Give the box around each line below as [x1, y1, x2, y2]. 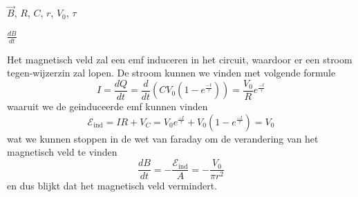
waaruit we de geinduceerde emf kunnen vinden [7, 99, 208, 114]
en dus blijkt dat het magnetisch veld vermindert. [7, 178, 217, 193]
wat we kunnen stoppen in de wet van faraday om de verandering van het [7, 131, 319, 145]
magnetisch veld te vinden [7, 145, 117, 159]
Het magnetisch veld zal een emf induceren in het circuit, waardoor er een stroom [7, 52, 352, 66]
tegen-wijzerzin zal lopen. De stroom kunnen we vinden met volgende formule [7, 65, 336, 80]
